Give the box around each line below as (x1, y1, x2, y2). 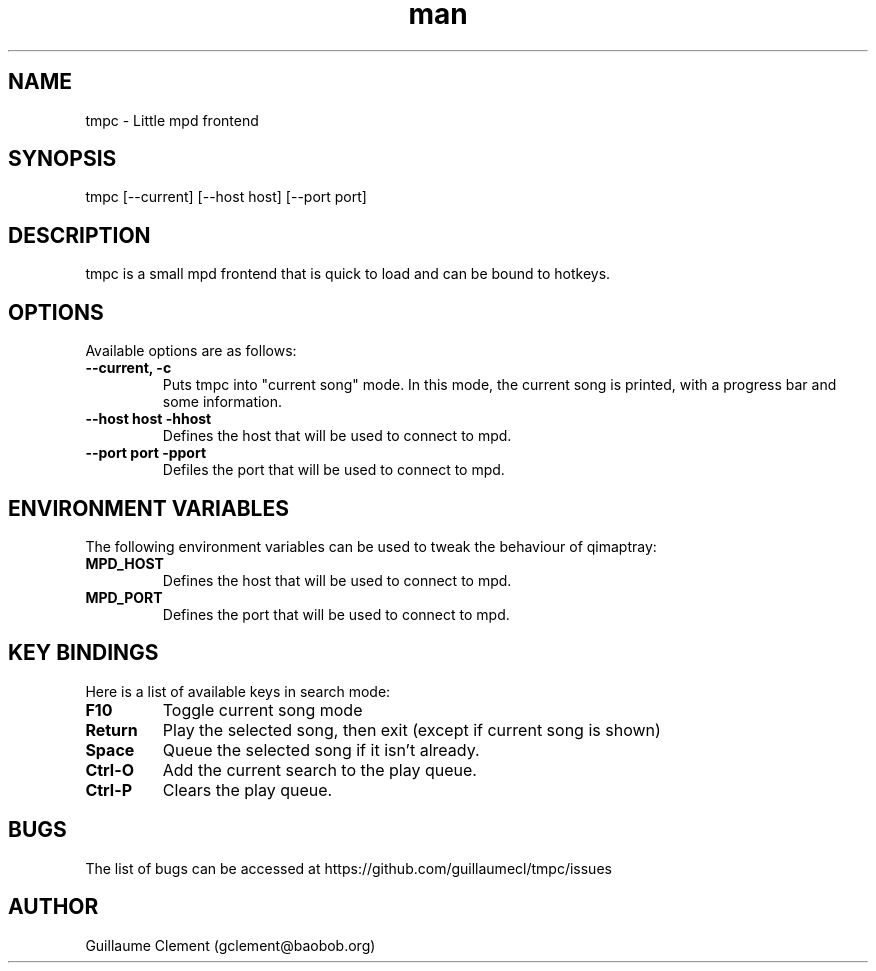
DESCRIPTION (8, 222, 151, 248)
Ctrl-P (85, 779, 133, 800)
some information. (162, 393, 283, 411)
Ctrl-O (85, 759, 134, 780)
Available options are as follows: (85, 342, 297, 360)
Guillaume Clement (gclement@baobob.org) (85, 936, 376, 954)
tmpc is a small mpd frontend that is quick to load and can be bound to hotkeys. (85, 265, 611, 283)
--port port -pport (85, 444, 207, 462)
